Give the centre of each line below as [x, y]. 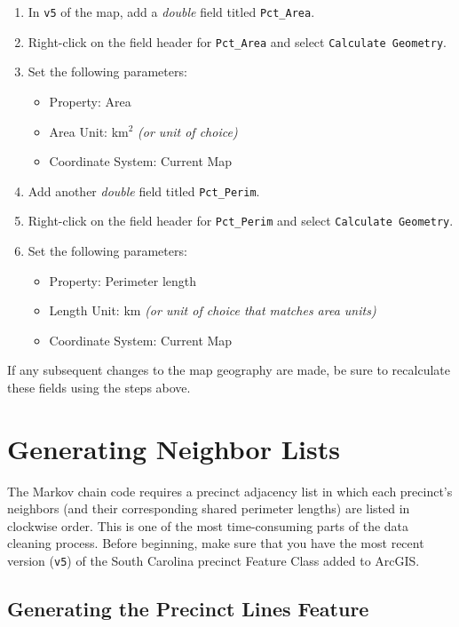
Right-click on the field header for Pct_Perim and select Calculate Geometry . [241, 221]
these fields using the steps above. [99, 387]
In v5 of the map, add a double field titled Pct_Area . [171, 12]
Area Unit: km [89, 131]
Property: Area [90, 101]
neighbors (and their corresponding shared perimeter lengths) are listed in [209, 508]
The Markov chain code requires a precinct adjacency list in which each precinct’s [230, 491]
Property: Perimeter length [123, 280]
